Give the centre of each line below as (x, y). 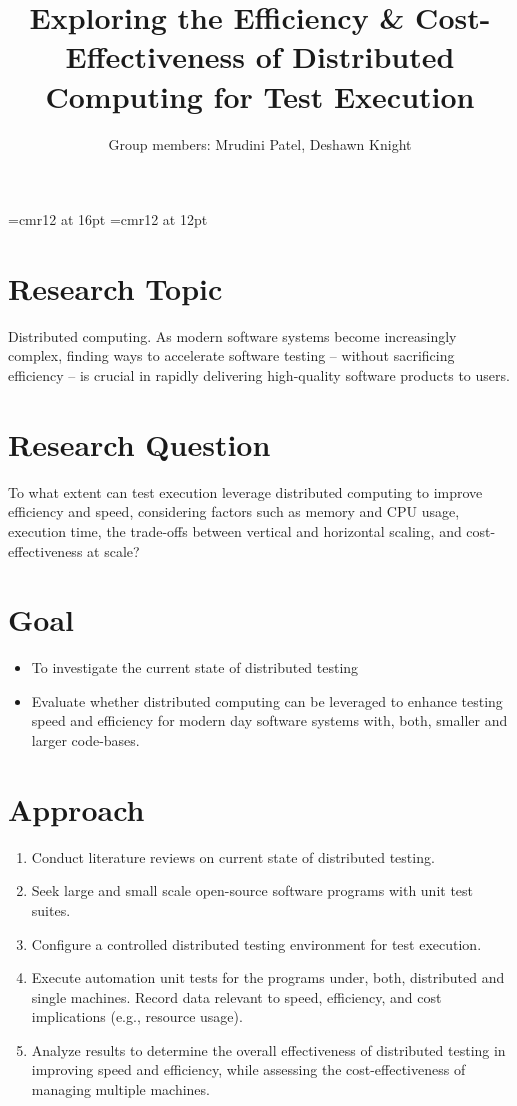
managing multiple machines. (120, 1089)
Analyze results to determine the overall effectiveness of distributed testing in (268, 1049)
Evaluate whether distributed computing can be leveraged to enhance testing (267, 700)
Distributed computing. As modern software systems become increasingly (232, 335)
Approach (76, 808)
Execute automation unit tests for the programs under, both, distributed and (268, 977)
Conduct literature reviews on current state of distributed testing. (233, 856)
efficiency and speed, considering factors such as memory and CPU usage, (234, 511)
